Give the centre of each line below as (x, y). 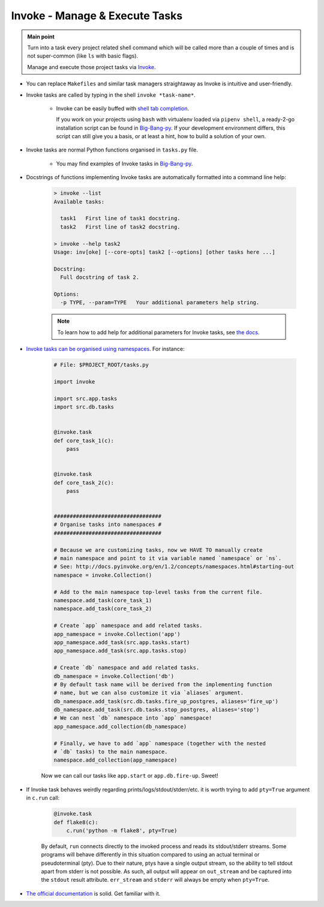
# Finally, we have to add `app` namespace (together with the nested (160, 743)
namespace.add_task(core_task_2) (103, 609)
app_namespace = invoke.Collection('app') (117, 634)
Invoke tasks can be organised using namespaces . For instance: (105, 349)
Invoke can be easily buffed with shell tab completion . (122, 108)
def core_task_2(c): (84, 483)
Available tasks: (79, 202)
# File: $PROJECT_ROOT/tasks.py (101, 365)
